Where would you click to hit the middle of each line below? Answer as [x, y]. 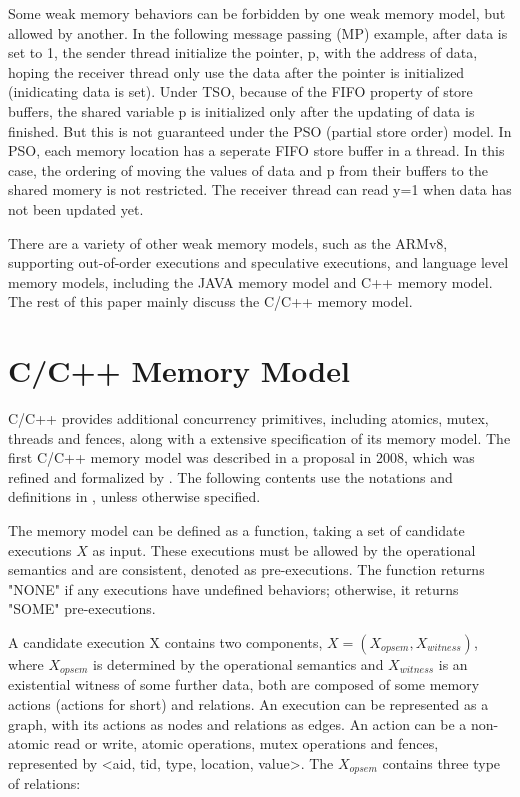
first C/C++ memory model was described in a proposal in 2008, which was [241, 457]
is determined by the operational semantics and [238, 663]
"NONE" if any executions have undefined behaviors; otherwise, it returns [233, 588]
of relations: [44, 783]
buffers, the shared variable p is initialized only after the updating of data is [241, 110]
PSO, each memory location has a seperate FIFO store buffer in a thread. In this [256, 150]
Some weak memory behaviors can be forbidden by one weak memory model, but [257, 13]
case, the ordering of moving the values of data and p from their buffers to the [248, 169]
